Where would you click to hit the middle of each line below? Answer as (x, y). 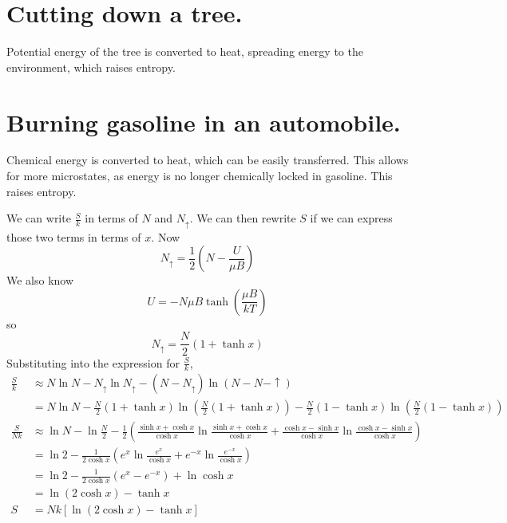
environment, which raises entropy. (91, 67)
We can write (39, 218)
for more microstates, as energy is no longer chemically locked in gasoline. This (200, 176)
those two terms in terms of (74, 236)
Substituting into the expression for (93, 362)
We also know (40, 280)
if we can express (351, 218)
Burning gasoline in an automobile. (204, 122)
